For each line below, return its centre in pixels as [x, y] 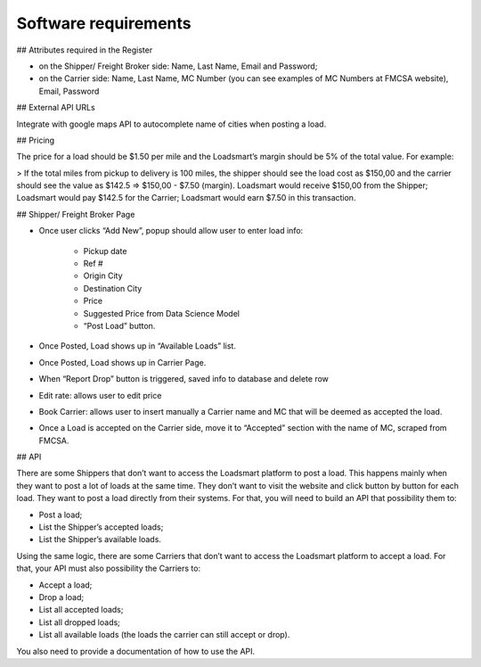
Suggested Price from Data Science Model [162, 313]
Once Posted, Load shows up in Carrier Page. [122, 362]
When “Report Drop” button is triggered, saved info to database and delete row [184, 379]
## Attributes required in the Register [85, 50]
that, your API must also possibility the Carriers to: [108, 568]
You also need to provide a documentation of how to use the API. [136, 651]
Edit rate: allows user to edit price [100, 395]
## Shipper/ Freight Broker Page [76, 214]
